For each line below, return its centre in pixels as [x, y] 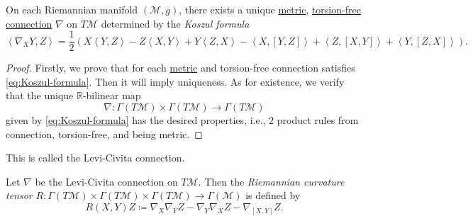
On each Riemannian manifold [72, 9]
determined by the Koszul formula [175, 23]
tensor [19, 195]
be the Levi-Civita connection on [106, 181]
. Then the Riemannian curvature [271, 181]
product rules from [318, 120]
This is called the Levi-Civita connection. [95, 158]
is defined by [273, 195]
